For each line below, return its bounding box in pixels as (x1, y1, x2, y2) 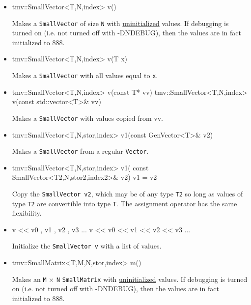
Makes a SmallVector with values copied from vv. (12, 112, 164, 123)
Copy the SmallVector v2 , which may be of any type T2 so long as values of (12, 188, 243, 198)
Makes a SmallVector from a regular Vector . (12, 146, 149, 156)
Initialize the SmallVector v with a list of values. (12, 241, 162, 251)
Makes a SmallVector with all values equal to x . (12, 70, 158, 81)
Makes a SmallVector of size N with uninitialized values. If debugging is (12, 18, 229, 28)
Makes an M (12, 274, 47, 284)
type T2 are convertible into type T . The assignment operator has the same (12, 198, 237, 208)
